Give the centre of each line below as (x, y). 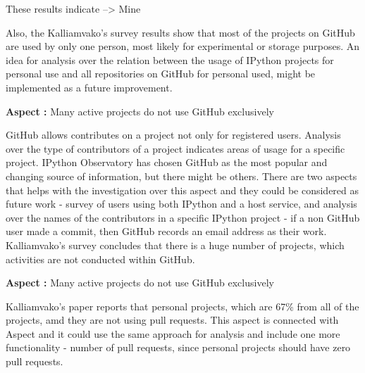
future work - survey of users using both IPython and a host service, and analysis (181, 204)
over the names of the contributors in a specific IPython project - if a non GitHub (183, 217)
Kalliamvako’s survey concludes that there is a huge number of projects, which (175, 245)
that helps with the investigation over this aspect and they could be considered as (182, 190)
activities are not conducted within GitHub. (100, 259)
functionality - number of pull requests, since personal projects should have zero (178, 347)
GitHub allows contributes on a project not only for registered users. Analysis (173, 135)
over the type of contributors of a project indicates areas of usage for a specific (175, 148)
